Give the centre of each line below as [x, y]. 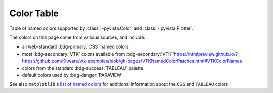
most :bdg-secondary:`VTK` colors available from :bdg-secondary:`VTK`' [98, 54]
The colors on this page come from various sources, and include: [77, 37]
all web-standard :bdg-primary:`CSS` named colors [75, 47]
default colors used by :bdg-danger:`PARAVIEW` [73, 75]
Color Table [34, 13]
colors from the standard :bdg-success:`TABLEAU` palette [83, 68]
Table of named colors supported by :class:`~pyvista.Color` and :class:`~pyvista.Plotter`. [101, 28]
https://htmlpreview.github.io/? [206, 54]
